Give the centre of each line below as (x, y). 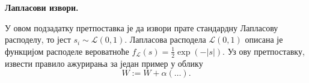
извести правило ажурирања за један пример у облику (104, 63)
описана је (264, 39)
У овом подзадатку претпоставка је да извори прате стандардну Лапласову (142, 27)
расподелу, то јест (38, 39)
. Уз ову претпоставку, (264, 51)
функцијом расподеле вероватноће (67, 51)
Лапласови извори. (42, 7)
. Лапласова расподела (165, 39)
